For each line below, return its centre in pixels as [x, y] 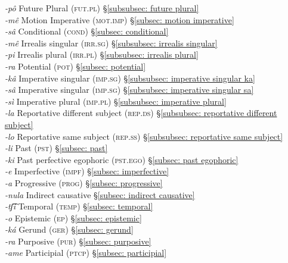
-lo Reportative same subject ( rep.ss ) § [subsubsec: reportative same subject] [144, 136]
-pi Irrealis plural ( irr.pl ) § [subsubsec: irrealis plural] [102, 54]
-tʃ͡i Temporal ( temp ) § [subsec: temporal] [79, 206]
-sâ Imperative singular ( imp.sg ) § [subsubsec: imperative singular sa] [129, 90]
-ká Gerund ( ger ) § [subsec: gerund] [69, 229]
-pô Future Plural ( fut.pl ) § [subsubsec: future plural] [102, 8]
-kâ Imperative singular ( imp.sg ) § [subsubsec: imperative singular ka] [130, 78]
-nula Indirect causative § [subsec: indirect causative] [100, 194]
